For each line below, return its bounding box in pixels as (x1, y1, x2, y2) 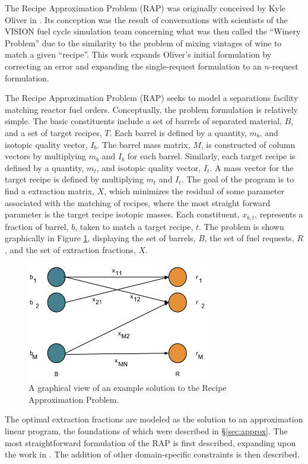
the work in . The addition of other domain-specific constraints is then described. (5, 448, 300, 460)
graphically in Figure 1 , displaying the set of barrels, (5, 232, 196, 244)
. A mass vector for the (209, 161, 294, 173)
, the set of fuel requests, (204, 232, 294, 244)
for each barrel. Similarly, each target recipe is (127, 150, 296, 162)
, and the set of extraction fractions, (5, 243, 136, 255)
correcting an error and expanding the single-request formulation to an (5, 59, 262, 72)
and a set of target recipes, (5, 126, 102, 138)
